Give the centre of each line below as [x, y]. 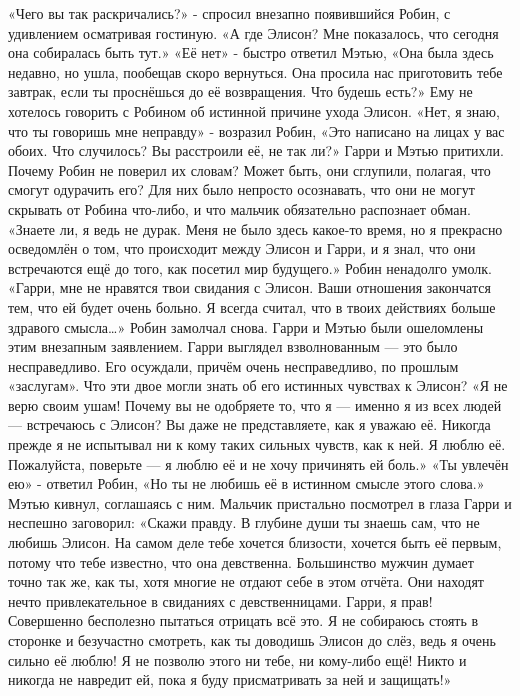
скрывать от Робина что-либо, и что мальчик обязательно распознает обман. [239, 208]
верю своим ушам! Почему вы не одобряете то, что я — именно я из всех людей [255, 404]
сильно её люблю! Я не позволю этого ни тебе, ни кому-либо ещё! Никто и [237, 659]
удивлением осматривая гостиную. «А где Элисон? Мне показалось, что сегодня [253, 32]
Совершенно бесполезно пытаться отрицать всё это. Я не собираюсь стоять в [243, 620]
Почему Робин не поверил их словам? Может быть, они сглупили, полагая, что [249, 169]
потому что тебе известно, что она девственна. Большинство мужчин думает [241, 561]
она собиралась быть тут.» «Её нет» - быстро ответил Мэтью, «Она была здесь [251, 52]
